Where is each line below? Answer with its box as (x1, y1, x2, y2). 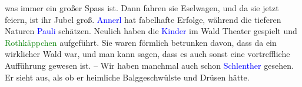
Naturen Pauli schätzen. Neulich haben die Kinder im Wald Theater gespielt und (5, 25, 297, 37)
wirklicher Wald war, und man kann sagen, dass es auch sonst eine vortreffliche (5, 48, 290, 60)
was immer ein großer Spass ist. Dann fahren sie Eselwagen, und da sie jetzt (5, 2, 279, 14)
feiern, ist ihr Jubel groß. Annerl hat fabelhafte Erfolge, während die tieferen (5, 13, 281, 25)
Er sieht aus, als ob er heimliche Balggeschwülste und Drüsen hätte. (5, 71, 250, 83)
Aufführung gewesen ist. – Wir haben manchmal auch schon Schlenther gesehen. (5, 59, 294, 71)
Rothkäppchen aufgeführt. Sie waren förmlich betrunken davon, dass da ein (5, 36, 277, 48)
